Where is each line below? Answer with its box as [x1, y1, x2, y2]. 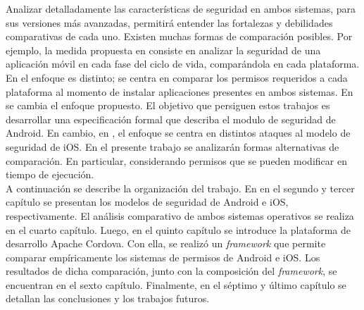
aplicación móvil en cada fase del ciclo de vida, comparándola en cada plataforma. [6, 56, 360, 71]
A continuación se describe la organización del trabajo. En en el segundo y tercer [6, 180, 355, 195]
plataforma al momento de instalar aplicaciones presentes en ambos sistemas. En [6, 84, 353, 99]
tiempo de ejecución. [6, 167, 94, 182]
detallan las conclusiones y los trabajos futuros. [6, 291, 210, 306]
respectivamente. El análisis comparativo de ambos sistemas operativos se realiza [6, 208, 354, 223]
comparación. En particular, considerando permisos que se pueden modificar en [6, 153, 347, 168]
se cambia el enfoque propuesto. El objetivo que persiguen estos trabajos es [6, 98, 330, 113]
